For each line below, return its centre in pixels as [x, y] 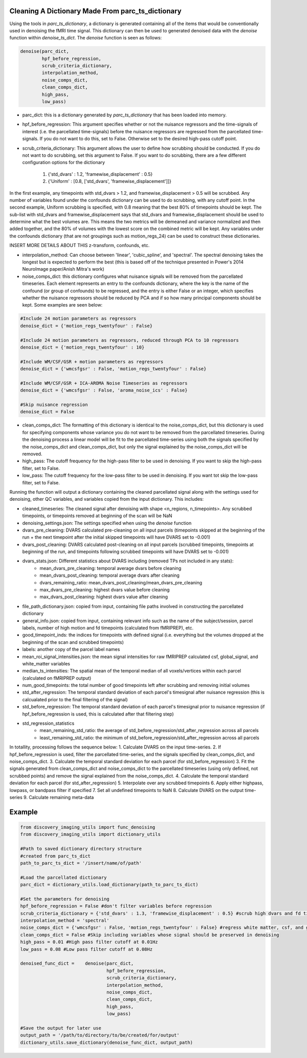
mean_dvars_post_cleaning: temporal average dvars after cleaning [110, 575]
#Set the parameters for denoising [65, 899]
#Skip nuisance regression [54, 405]
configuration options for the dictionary [63, 162]
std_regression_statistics [48, 723]
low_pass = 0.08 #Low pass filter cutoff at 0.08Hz [86, 949]
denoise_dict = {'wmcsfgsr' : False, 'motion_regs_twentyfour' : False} [113, 369]
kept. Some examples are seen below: [62, 305]
